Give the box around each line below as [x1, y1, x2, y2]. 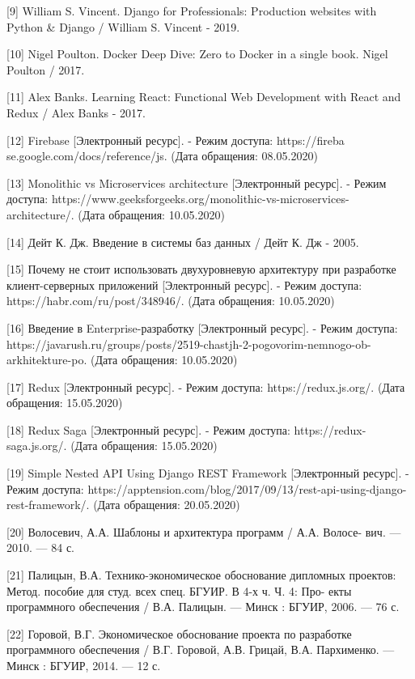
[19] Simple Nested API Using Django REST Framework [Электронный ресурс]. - [6, 465, 409, 482]
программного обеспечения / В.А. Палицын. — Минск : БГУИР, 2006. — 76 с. [6, 598, 400, 615]
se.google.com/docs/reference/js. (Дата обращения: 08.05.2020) [6, 147, 318, 164]
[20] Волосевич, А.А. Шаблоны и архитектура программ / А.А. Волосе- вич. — [6, 523, 401, 540]
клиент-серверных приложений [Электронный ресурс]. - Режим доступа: [6, 276, 362, 293]
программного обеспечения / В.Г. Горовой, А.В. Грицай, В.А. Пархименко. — [6, 641, 395, 658]
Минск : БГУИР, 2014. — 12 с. [6, 657, 161, 673]
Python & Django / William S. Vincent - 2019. [6, 18, 240, 35]
